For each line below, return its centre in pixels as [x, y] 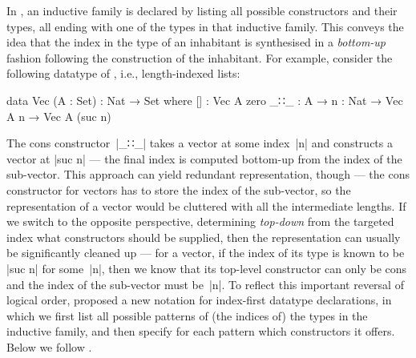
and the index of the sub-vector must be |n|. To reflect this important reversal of [205, 284]
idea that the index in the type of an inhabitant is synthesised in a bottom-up [196, 42]
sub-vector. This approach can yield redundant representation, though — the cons [208, 174]
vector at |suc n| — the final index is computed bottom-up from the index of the [204, 158]
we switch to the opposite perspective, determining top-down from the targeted [200, 221]
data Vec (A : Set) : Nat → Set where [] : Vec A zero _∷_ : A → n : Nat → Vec [205, 100]
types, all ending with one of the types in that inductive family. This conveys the [205, 26]
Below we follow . [49, 346]
